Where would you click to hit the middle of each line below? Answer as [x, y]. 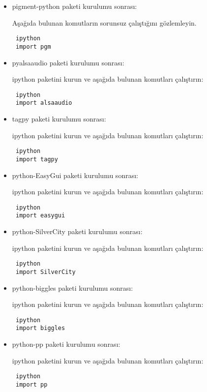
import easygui [40, 216]
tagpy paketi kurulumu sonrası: [59, 119]
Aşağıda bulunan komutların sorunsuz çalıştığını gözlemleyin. [104, 22]
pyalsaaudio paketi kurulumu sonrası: [68, 62]
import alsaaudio [44, 103]
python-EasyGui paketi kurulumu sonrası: [75, 175]
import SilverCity [45, 272]
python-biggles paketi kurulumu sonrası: [73, 287]
